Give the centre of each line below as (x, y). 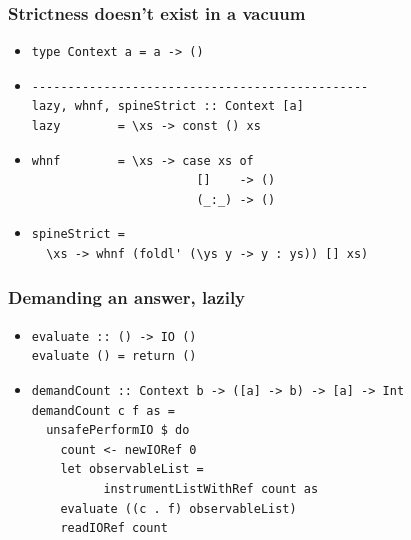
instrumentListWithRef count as (211, 488)
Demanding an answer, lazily (127, 297)
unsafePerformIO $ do (118, 430)
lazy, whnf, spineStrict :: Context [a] (167, 106)
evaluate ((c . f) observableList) (178, 508)
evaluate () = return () (114, 356)
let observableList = (132, 469)
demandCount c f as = (103, 410)
